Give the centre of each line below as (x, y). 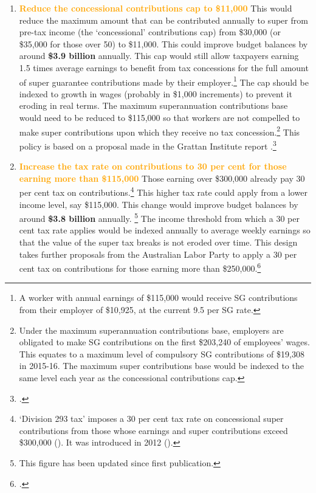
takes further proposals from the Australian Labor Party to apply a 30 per (158, 254)
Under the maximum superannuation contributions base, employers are (151, 330)
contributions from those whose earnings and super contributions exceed (153, 430)
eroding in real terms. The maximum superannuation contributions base (153, 105)
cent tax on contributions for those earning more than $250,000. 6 (140, 267)
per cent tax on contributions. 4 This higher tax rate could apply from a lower (163, 191)
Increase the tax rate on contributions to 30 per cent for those (153, 166)
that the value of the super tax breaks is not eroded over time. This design (158, 242)
